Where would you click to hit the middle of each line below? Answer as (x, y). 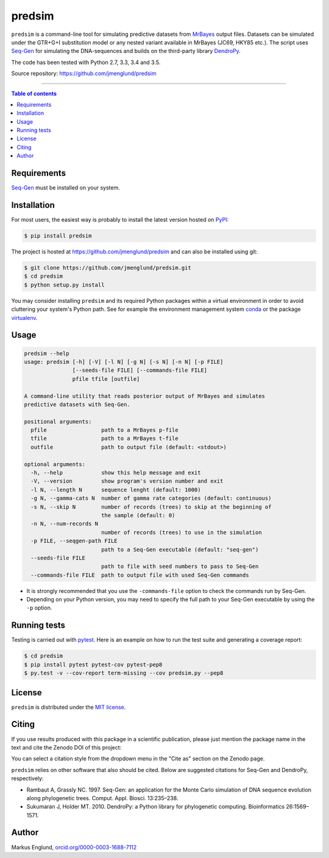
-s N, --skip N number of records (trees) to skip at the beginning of (151, 507)
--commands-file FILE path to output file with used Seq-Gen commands (140, 575)
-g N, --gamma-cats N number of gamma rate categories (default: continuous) (151, 498)
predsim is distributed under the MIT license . (69, 707)
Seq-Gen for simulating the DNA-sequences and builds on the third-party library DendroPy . (126, 51)
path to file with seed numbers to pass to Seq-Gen (180, 566)
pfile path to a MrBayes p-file (105, 430)
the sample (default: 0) (138, 515)
